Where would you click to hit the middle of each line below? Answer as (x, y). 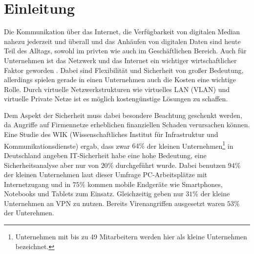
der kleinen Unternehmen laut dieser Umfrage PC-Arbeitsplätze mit (106, 174)
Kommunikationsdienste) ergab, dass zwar (67, 146)
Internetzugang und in (37, 184)
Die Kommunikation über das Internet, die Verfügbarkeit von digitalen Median (122, 32)
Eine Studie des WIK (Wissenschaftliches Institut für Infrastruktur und (111, 134)
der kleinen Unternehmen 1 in (190, 145)
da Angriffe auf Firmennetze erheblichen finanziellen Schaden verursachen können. (127, 125)
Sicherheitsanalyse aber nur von (51, 165)
